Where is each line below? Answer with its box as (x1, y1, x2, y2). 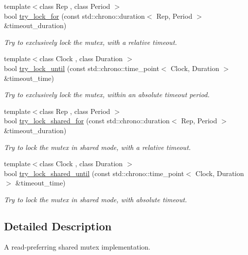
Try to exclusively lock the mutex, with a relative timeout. (4, 36, 177, 47)
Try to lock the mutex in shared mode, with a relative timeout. (4, 142, 191, 152)
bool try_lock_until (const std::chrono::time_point (4, 63, 159, 73)
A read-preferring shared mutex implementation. (4, 241, 151, 252)
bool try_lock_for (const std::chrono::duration (4, 10, 145, 21)
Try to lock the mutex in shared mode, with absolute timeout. (4, 194, 187, 204)
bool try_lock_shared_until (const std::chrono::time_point (4, 168, 184, 178)
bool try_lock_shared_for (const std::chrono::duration (4, 115, 170, 126)
